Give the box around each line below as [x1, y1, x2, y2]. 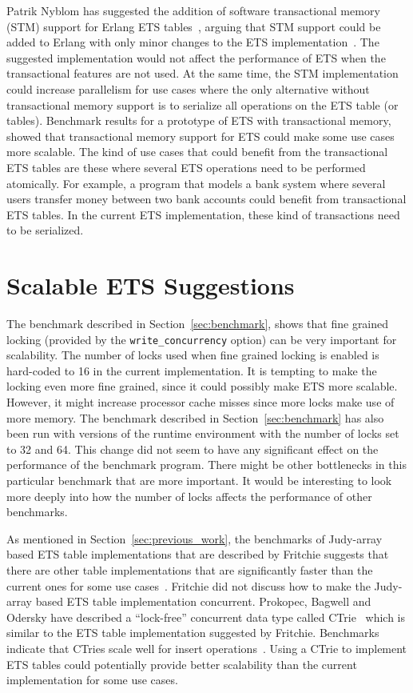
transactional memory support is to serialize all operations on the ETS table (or [6, 96, 399, 113]
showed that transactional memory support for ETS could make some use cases [6, 127, 395, 144]
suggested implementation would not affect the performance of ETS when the [6, 49, 386, 66]
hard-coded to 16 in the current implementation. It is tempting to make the [6, 362, 377, 379]
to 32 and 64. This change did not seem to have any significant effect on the [6, 440, 379, 457]
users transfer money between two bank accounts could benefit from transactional [6, 190, 407, 207]
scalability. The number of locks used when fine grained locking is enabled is [6, 346, 379, 363]
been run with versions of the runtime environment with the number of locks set [6, 425, 399, 442]
